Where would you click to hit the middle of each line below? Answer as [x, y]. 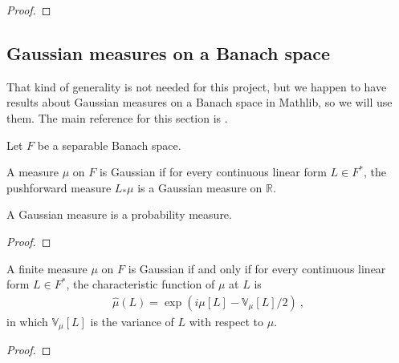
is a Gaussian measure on [200, 187]
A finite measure [47, 268]
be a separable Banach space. [109, 145]
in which [27, 321]
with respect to [226, 321]
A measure [33, 172]
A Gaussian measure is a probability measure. [119, 214]
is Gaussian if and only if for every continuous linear [257, 268]
